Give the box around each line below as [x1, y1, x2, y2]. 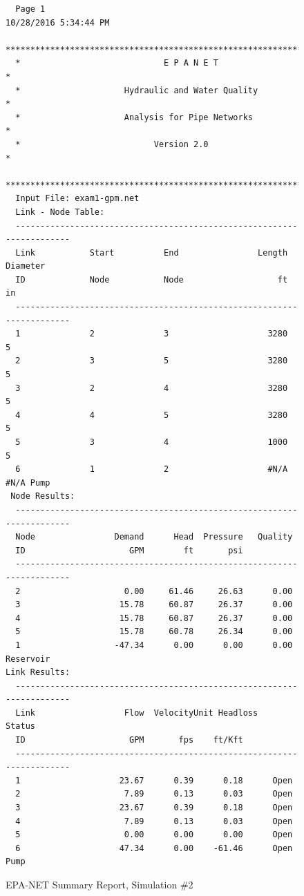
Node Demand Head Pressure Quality [15, 532, 293, 542]
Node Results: [10, 491, 75, 502]
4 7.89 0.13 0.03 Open [15, 816, 293, 826]
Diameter [6, 261, 46, 271]
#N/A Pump [6, 477, 50, 488]
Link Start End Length [15, 247, 288, 258]
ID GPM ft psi [15, 545, 243, 555]
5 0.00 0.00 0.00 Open [15, 830, 293, 840]
